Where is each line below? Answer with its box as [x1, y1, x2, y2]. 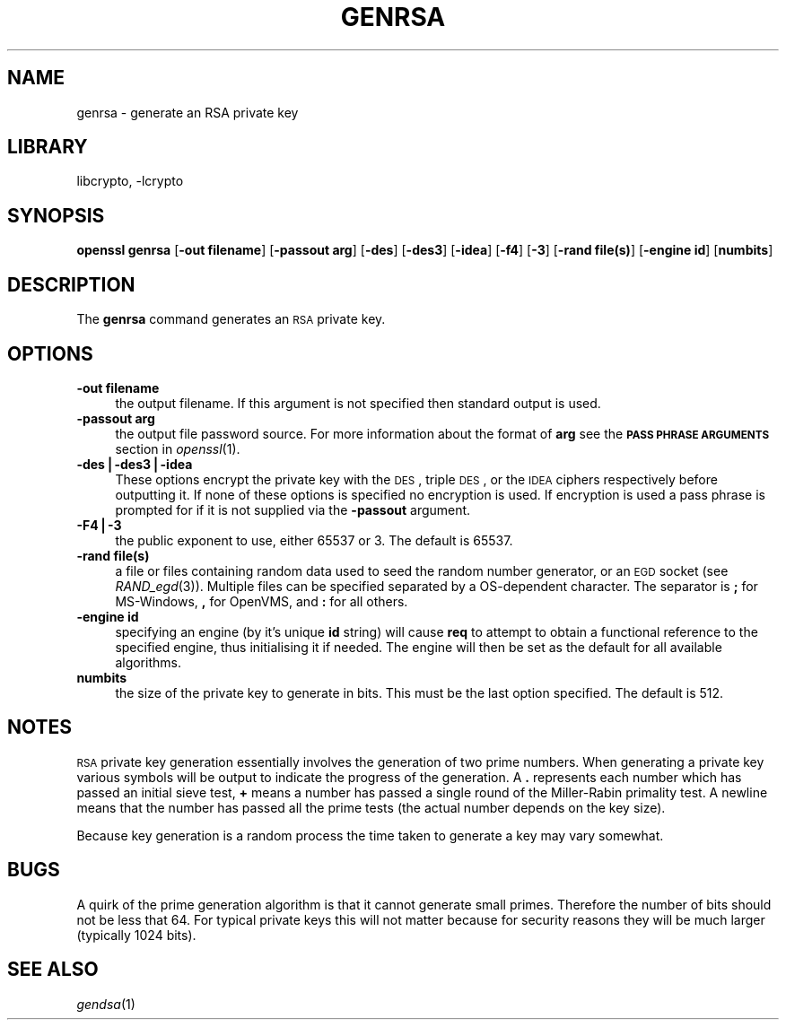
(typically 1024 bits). [76, 927, 196, 943]
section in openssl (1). [115, 440, 240, 457]
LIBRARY [7, 135, 88, 159]
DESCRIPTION [7, 273, 135, 296]
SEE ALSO [7, 958, 99, 981]
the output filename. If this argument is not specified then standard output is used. [115, 395, 601, 411]
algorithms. [115, 654, 181, 670]
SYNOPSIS [7, 204, 105, 227]
